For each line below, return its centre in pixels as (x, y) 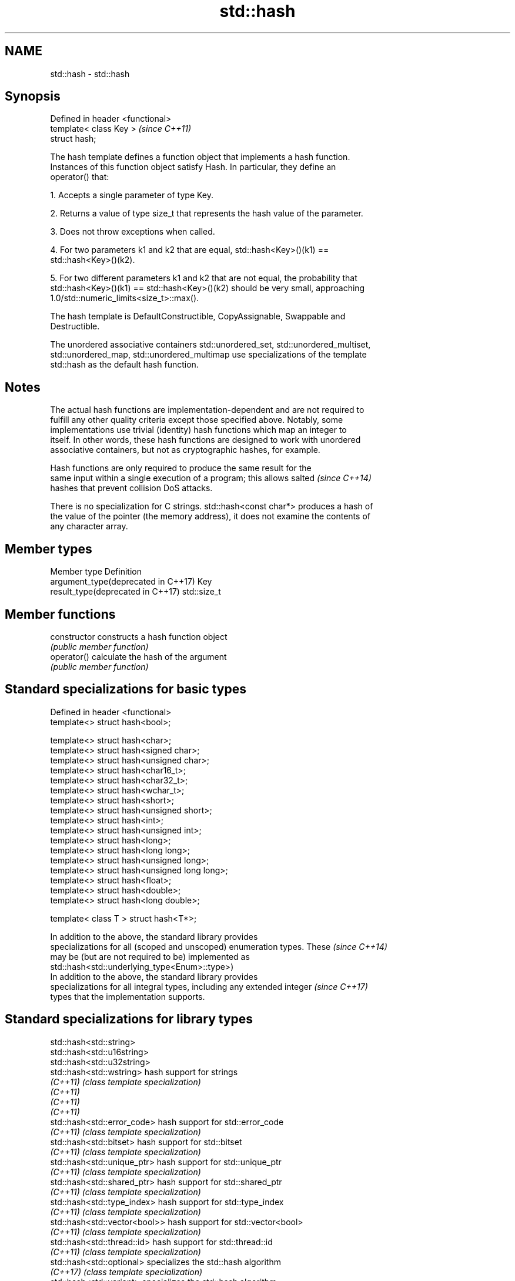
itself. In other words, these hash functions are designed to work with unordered (205, 440)
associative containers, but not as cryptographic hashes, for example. (185, 450)
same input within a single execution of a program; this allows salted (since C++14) (211, 478)
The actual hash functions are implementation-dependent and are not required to (207, 410)
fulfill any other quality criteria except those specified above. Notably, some (197, 420)
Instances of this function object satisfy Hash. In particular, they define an (193, 167)
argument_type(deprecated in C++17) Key (131, 582)
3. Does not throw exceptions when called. (133, 232)
